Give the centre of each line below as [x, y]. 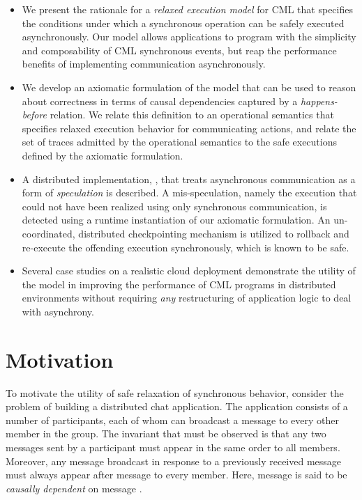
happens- [319, 101]
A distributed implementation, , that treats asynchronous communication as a [189, 179]
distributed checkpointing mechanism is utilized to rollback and [214, 233]
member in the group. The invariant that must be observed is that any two [166, 433]
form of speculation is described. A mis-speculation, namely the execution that [189, 193]
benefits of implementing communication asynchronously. [144, 64]
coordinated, [48, 233]
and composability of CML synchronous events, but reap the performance [179, 50]
